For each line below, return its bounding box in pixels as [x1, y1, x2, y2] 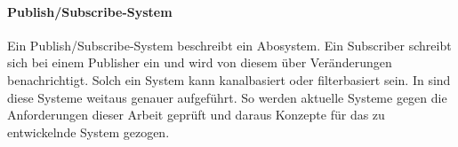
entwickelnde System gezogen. [7, 122, 170, 141]
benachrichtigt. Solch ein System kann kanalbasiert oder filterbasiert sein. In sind [7, 70, 451, 89]
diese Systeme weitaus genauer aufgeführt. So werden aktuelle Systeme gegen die [7, 88, 447, 106]
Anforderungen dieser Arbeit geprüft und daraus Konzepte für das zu [7, 105, 385, 124]
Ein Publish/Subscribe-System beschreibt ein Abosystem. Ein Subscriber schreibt [7, 35, 452, 54]
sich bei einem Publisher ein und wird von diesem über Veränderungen [7, 53, 392, 72]
